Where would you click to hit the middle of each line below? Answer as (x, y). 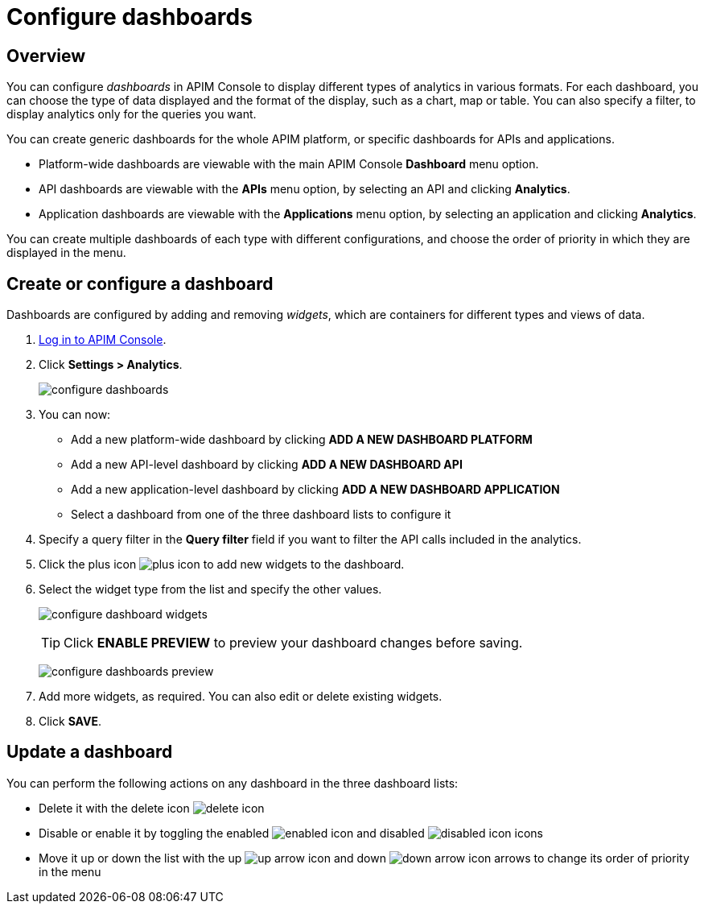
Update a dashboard (90, 752)
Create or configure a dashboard (140, 283)
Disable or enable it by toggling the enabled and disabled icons (291, 833)
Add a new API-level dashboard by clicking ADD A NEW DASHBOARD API (267, 465)
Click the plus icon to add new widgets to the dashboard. (222, 565)
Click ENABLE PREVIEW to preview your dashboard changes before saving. (293, 643)
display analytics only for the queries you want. (132, 114)
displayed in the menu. (66, 253)
